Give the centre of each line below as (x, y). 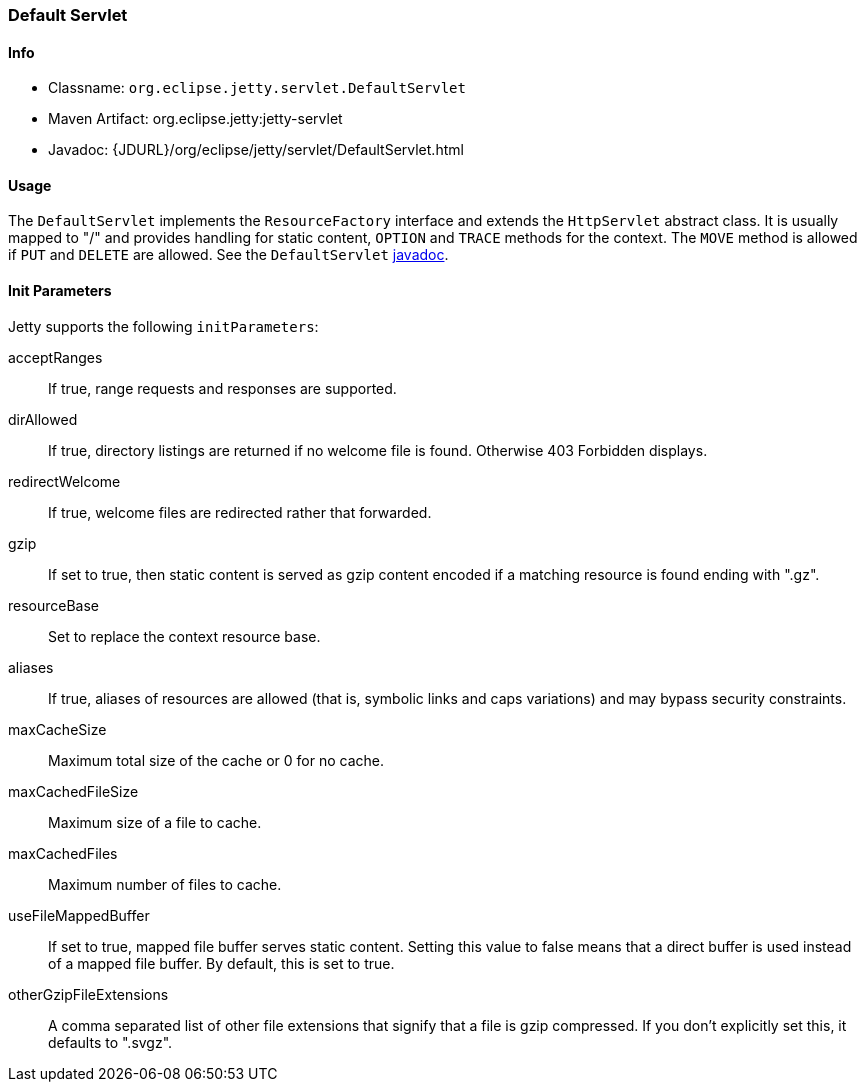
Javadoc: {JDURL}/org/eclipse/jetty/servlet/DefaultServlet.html (256, 150)
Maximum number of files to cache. (165, 884)
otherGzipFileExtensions (88, 994)
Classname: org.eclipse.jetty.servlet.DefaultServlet (257, 88)
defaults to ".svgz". (110, 1042)
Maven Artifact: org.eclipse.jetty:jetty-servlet (195, 119)
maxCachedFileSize (73, 791)
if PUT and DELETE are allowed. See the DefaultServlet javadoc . (228, 255)
